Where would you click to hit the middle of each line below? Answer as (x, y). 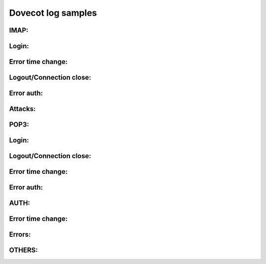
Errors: (20, 235)
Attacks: (22, 109)
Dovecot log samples (53, 13)
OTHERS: (23, 250)
